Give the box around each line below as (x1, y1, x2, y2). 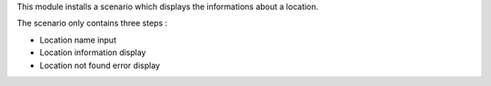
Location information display (39, 47, 146, 58)
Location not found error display (39, 60, 161, 71)
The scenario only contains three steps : (16, 18, 168, 29)
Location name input (39, 34, 117, 45)
